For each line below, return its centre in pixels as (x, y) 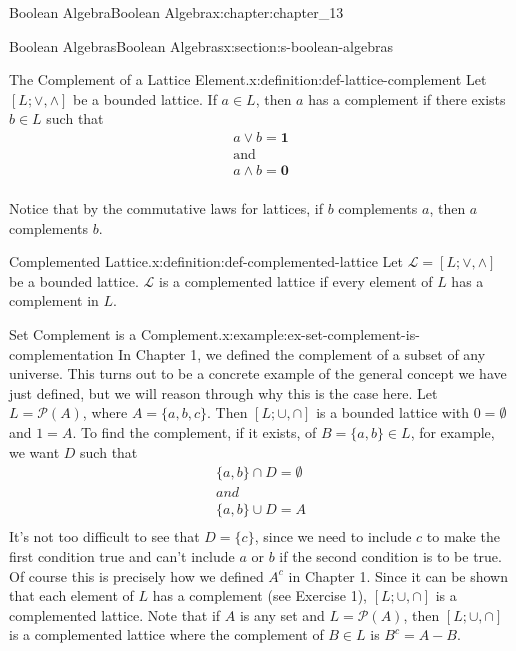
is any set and (282, 614)
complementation (61, 353)
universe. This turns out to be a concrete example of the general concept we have (258, 373)
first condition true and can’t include (122, 555)
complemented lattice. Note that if (115, 614)
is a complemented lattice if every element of (296, 280)
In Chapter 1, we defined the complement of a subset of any (302, 353)
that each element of (71, 595)
